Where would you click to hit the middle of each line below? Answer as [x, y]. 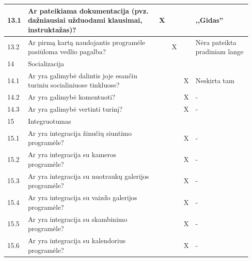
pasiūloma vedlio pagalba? [67, 51]
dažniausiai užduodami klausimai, [85, 20]
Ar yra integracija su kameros [72, 154]
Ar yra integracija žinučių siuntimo [80, 133]
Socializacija [46, 63]
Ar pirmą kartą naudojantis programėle [87, 42]
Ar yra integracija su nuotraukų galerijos [88, 176]
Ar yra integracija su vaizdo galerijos [82, 197]
